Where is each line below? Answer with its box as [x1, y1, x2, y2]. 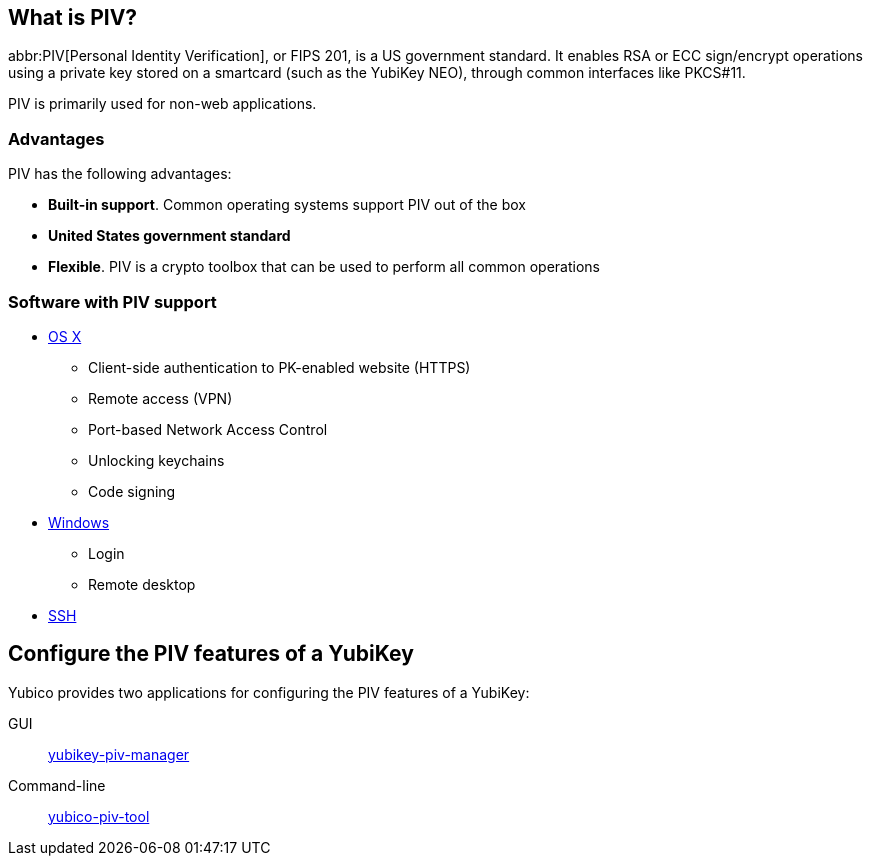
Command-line [8, 776, 106, 794]
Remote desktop [88, 575, 196, 593]
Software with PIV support [8, 291, 217, 312]
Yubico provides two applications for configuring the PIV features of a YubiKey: [8, 683, 530, 701]
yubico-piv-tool [48, 807, 150, 825]
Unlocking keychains [88, 451, 225, 469]
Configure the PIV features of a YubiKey [8, 641, 414, 667]
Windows [48, 513, 110, 531]
